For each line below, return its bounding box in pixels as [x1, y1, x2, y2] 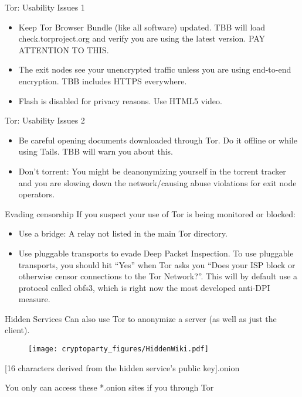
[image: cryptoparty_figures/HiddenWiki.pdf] [28, 345, 209, 354]
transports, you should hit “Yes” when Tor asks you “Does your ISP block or [18, 258, 296, 271]
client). [5, 324, 30, 336]
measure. [18, 293, 50, 305]
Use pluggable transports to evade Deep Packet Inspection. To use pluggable [18, 247, 294, 259]
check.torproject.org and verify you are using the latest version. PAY [18, 32, 266, 45]
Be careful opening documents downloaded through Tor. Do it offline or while [18, 134, 297, 146]
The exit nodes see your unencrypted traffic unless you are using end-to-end [18, 63, 291, 76]
